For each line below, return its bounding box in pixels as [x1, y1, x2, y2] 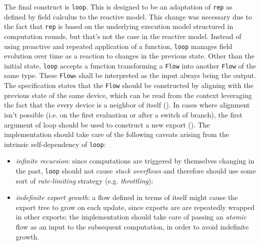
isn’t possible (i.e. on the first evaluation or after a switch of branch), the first [4, 109, 242, 119]
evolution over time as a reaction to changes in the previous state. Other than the [4, 50, 254, 61]
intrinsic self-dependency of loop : [4, 138, 106, 149]
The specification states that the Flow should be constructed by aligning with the [4, 80, 253, 90]
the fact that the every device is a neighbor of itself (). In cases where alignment [4, 99, 250, 110]
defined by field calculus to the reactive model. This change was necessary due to [4, 11, 252, 21]
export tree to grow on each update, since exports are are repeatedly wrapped [15, 201, 255, 212]
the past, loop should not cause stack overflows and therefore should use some [15, 165, 256, 175]
